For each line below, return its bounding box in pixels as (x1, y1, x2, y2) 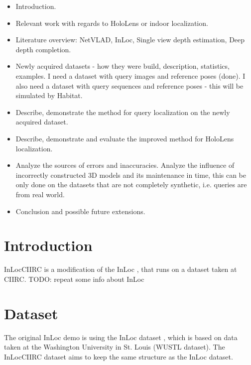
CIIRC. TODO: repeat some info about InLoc (4, 273, 144, 284)
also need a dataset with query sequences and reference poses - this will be (15, 80, 244, 91)
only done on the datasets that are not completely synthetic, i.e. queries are (15, 179, 247, 190)
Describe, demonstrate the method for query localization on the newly (15, 107, 230, 117)
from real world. (15, 189, 65, 199)
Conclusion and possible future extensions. (15, 206, 145, 216)
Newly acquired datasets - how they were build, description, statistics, (15, 61, 230, 71)
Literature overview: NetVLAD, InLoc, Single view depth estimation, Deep (15, 34, 245, 45)
